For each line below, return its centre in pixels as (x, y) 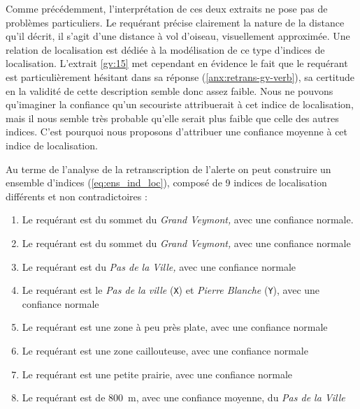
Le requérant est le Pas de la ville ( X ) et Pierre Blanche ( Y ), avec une (171, 290)
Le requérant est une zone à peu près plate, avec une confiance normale (175, 327)
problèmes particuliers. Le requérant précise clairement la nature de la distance (175, 22)
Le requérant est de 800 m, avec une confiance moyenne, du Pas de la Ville (183, 397)
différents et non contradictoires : (77, 196)
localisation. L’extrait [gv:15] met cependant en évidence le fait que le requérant (177, 63)
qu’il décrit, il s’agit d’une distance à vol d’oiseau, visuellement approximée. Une (178, 36)
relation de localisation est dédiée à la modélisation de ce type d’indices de (165, 49)
